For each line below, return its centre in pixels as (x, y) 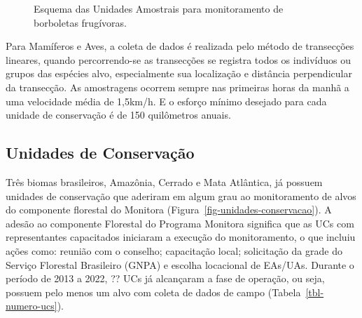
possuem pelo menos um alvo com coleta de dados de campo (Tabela (153, 292)
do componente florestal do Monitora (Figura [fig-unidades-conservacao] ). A (169, 210)
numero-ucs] (32, 306)
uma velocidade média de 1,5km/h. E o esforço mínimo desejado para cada (166, 101)
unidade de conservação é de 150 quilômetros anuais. (118, 115)
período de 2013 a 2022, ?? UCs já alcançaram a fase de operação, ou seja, (165, 278)
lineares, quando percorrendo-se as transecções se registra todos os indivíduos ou (178, 59)
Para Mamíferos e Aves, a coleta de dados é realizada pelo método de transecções (180, 46)
